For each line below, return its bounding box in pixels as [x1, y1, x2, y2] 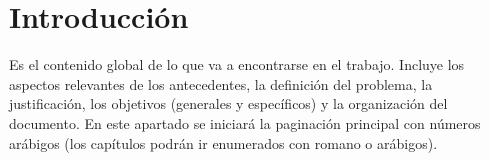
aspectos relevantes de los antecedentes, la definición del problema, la [9, 73, 433, 94]
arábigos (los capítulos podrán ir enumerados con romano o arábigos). [9, 132, 438, 153]
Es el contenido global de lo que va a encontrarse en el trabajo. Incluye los [9, 54, 465, 75]
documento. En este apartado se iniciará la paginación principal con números [9, 112, 481, 133]
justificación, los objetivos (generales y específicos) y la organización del [9, 93, 448, 114]
